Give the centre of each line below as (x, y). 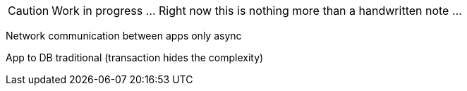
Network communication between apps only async (124, 36)
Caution (29, 11)
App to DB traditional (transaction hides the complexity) (135, 57)
